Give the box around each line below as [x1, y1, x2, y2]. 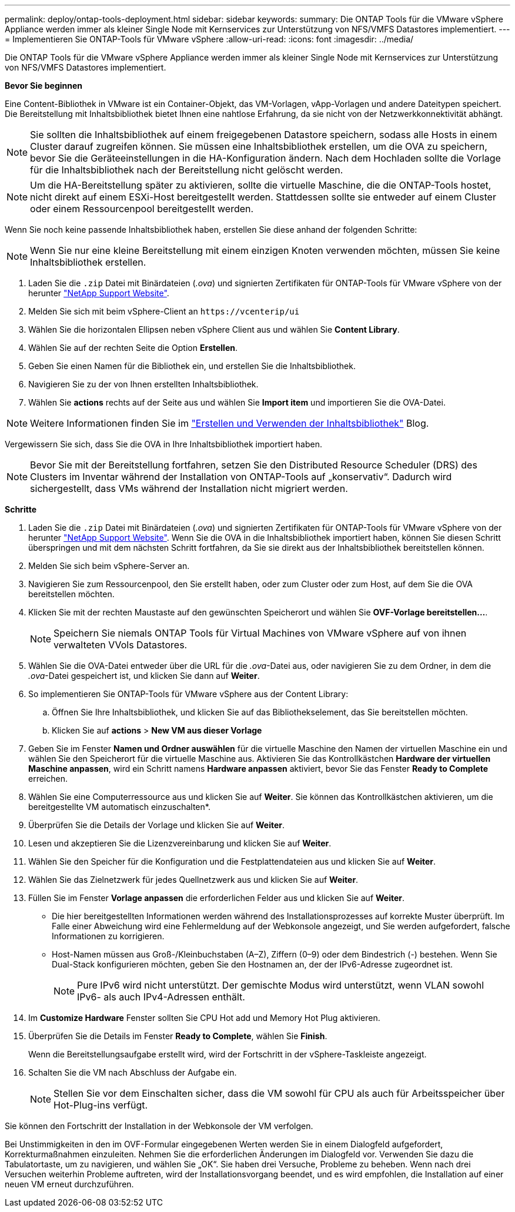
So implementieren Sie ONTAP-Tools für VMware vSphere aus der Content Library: [28, 689, 349, 699]
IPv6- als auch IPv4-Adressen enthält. [77, 991, 245, 1003]
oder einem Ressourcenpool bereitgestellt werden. [30, 203, 254, 215]
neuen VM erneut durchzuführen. [5, 1179, 134, 1189]
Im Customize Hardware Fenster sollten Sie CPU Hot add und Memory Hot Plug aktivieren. [28, 1013, 380, 1023]
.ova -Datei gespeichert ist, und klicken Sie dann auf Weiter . [28, 671, 260, 681]
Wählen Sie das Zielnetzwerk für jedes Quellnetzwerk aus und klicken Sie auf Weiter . [28, 875, 359, 885]
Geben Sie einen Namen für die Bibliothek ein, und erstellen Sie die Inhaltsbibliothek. [28, 361, 356, 371]
